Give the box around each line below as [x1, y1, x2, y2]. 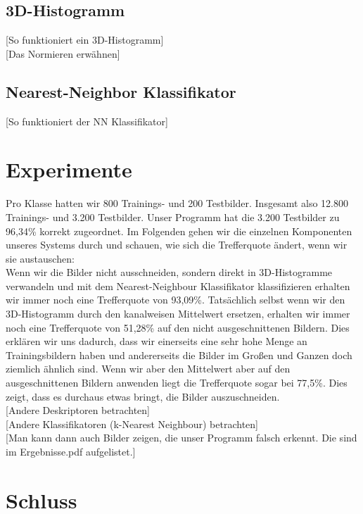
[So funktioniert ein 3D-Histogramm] [6, 32, 164, 47]
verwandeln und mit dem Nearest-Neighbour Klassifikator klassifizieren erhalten [6, 278, 350, 293]
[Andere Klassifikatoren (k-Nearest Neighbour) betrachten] [6, 416, 259, 431]
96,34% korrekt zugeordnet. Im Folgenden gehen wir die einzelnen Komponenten [6, 223, 352, 238]
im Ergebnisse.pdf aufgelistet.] [6, 444, 136, 458]
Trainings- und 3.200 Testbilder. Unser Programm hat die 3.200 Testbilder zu [6, 209, 340, 224]
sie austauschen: [6, 251, 75, 265]
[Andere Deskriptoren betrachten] [6, 403, 151, 418]
